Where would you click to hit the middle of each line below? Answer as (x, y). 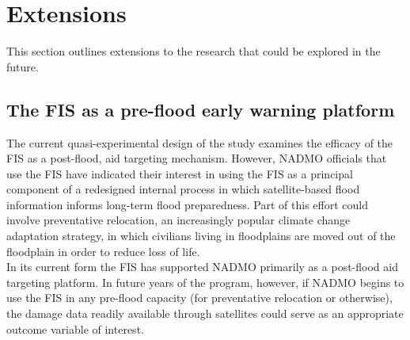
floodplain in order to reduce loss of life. (103, 251)
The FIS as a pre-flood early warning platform (201, 109)
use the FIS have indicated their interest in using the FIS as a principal (180, 173)
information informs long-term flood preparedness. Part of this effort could (187, 204)
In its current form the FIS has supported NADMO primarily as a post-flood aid (202, 267)
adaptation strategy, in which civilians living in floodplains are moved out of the (201, 236)
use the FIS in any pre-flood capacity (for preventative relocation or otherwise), (199, 298)
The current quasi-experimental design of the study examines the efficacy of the (200, 142)
